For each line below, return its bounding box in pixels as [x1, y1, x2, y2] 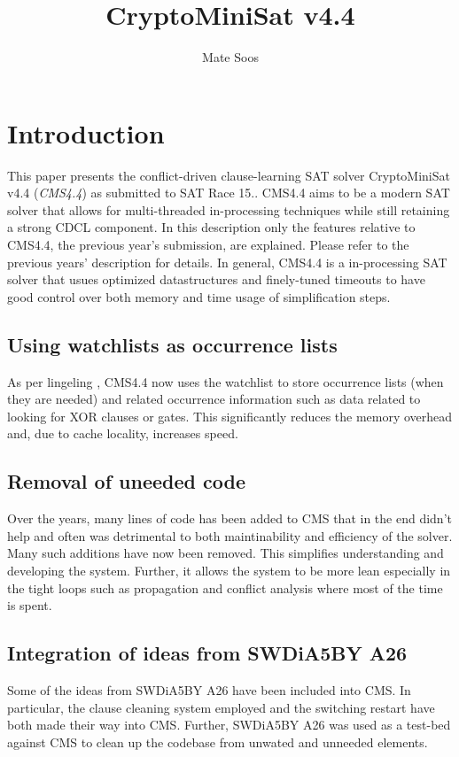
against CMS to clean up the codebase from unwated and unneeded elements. [7, 732, 428, 751]
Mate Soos [202, 48, 259, 66]
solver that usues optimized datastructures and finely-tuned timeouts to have [7, 270, 425, 289]
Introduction [7, 114, 165, 151]
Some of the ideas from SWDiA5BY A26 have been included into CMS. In [7, 680, 411, 699]
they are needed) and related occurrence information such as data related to [7, 390, 421, 408]
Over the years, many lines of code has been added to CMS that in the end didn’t [7, 509, 452, 528]
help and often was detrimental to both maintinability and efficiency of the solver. [7, 526, 453, 545]
